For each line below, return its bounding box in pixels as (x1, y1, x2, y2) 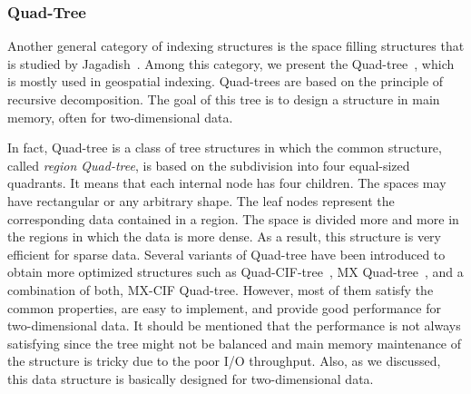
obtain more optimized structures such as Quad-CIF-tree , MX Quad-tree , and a (7, 262, 464, 281)
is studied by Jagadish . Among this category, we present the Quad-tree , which (7, 54, 455, 73)
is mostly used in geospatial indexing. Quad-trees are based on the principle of (7, 72, 444, 91)
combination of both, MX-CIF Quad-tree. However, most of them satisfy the (7, 280, 434, 299)
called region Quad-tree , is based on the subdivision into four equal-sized (7, 155, 410, 174)
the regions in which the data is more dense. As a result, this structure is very (7, 227, 441, 246)
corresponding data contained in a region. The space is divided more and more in (7, 209, 459, 228)
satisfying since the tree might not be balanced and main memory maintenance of (7, 333, 462, 352)
